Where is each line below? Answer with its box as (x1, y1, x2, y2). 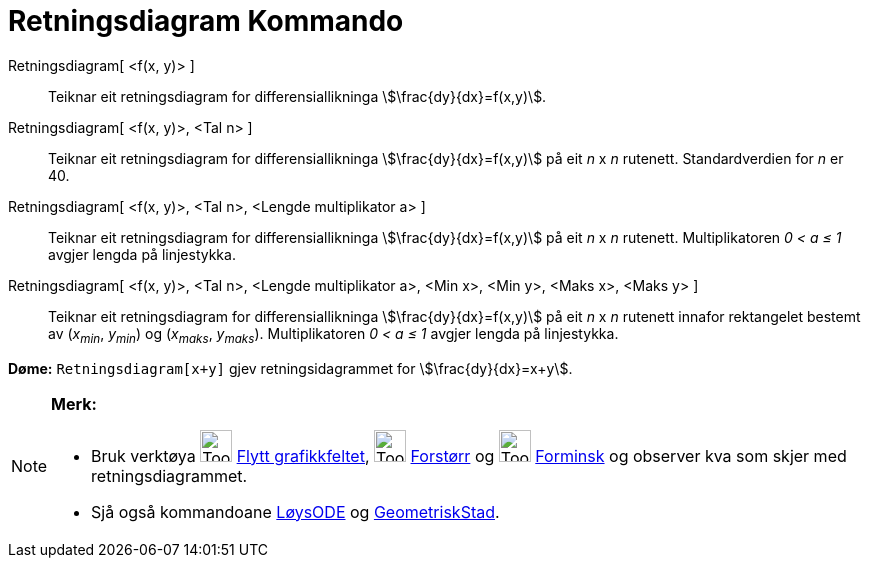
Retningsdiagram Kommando (8, 4, 404, 38)
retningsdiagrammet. (91, 465, 248, 486)
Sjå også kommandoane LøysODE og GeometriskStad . (91, 501, 500, 522)
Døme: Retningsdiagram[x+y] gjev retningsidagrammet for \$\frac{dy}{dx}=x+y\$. (8, 359, 573, 377)
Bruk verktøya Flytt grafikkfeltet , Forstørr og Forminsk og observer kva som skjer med (91, 445, 847, 466)
